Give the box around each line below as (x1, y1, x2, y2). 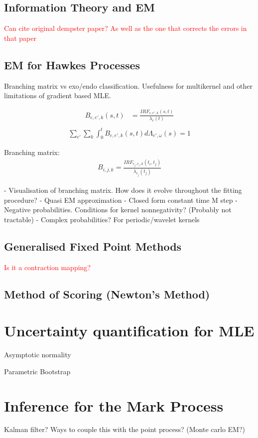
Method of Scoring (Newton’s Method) (4, 286, 210, 301)
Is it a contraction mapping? (4, 262, 91, 272)
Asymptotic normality (4, 349, 71, 360)
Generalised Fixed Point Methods (4, 238, 182, 254)
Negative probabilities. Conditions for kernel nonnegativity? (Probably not (4, 204, 232, 215)
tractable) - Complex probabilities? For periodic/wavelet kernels (4, 214, 200, 224)
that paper (4, 32, 37, 43)
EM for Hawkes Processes (4, 57, 140, 72)
